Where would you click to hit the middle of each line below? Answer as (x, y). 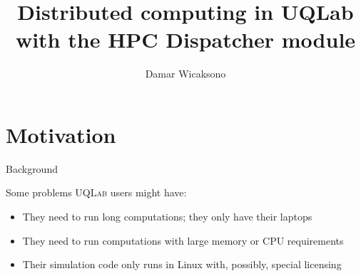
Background (32, 168)
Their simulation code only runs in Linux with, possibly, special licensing (182, 264)
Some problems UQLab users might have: (96, 192)
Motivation (61, 134)
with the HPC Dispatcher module (185, 39)
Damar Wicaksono (185, 74)
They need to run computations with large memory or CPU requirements (183, 240)
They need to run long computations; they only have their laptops (167, 217)
